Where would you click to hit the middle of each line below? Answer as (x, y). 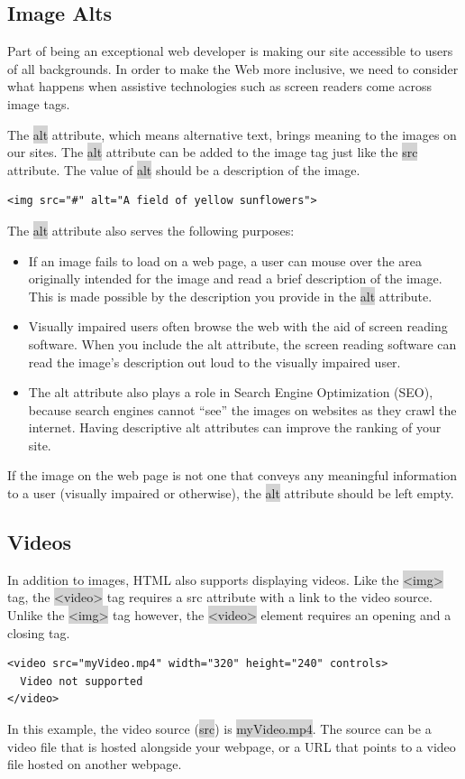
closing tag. (39, 632)
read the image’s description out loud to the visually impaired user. (214, 362)
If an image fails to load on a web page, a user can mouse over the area (225, 260)
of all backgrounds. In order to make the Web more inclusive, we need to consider (233, 68)
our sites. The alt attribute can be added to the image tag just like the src (213, 152)
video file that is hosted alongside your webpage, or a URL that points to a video (232, 746)
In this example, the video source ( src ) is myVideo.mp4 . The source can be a (219, 729)
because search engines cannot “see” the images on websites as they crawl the (242, 409)
